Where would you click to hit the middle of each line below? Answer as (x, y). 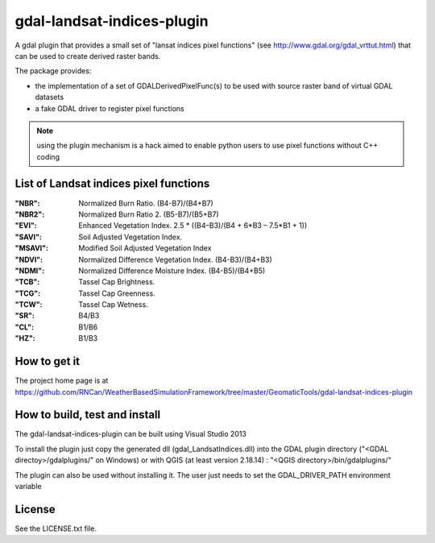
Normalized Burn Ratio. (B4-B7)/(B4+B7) (146, 203)
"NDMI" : (29, 271)
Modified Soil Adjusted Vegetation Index (145, 248)
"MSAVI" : (31, 248)
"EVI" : (26, 226)
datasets (50, 97)
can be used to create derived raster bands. (88, 56)
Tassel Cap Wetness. (113, 305)
